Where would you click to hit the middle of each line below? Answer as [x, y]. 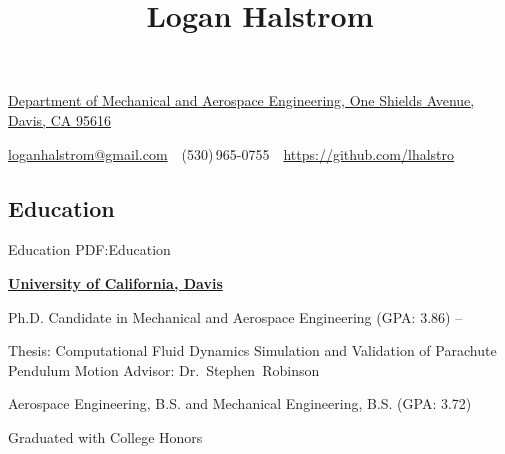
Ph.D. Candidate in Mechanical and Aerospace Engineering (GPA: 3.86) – [235, 316]
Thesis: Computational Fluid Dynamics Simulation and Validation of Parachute [252, 350]
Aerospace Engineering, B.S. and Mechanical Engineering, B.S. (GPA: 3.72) [240, 403]
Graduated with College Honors [105, 436]
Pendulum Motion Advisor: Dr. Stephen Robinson [164, 369]
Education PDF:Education [89, 249]
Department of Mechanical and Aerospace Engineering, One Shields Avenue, [241, 100]
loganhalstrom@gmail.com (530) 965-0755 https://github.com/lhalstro [231, 153]
